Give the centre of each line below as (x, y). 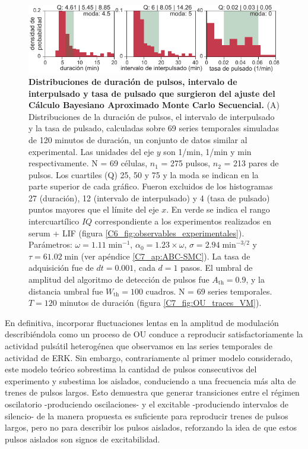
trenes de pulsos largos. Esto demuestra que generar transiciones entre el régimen (152, 392)
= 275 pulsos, (186, 163)
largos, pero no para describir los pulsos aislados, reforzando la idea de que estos (151, 427)
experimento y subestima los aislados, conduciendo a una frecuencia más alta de (150, 380)
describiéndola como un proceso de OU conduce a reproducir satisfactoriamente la (154, 334)
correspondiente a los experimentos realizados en (183, 221)
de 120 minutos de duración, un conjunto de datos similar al (138, 139)
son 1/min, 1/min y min (207, 151)
